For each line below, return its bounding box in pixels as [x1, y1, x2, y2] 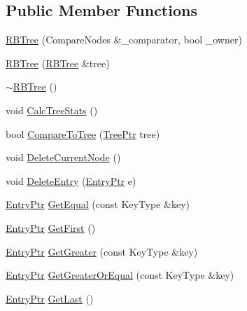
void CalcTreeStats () [6, 102, 98, 117]
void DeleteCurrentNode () [6, 150, 121, 165]
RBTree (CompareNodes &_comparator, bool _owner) [6, 32, 242, 47]
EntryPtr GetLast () [6, 291, 94, 305]
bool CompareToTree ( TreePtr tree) [6, 126, 160, 141]
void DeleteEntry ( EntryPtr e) [6, 173, 136, 188]
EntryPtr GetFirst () [6, 220, 96, 235]
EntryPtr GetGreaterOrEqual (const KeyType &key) [6, 268, 234, 282]
